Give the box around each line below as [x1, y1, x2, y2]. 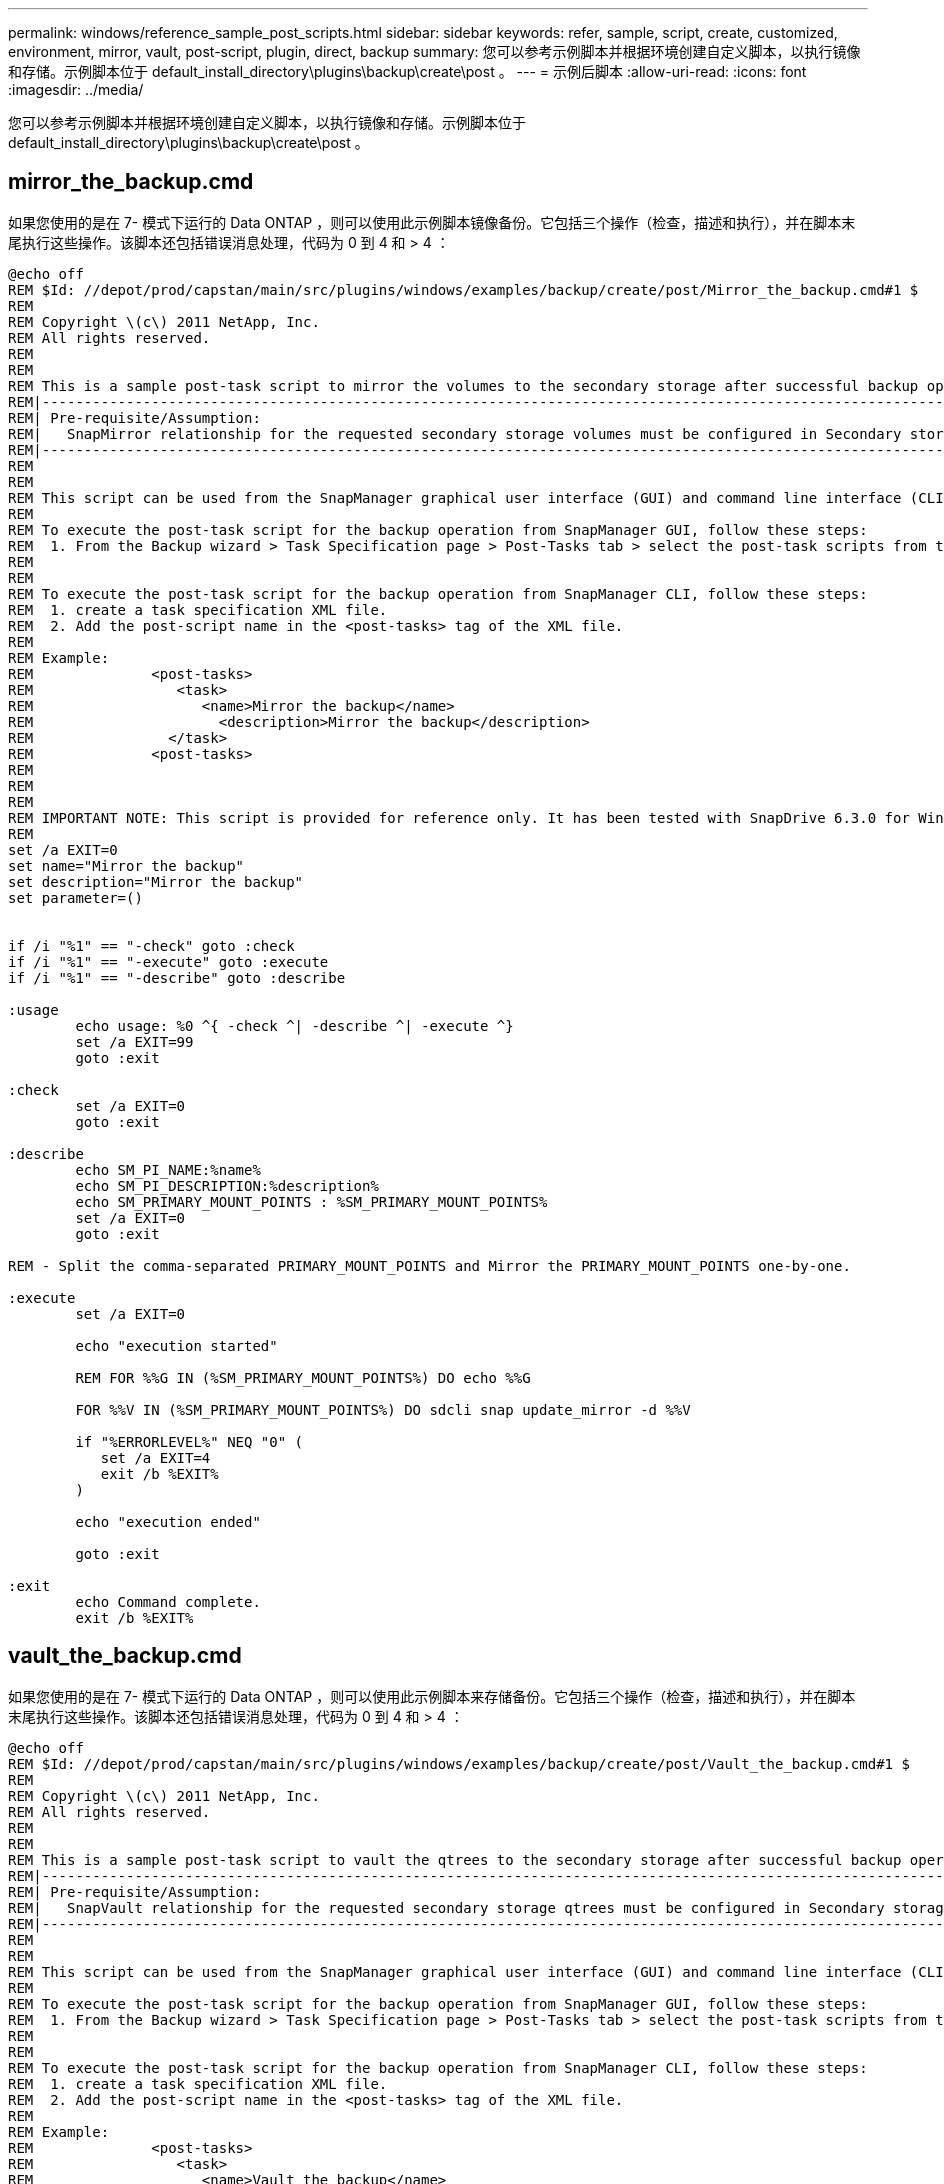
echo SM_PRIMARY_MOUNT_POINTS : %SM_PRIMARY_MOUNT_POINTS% [75, 1193, 548, 1210]
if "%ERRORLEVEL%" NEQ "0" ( [75, 1433, 304, 1450]
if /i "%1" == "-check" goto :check [8, 937, 295, 954]
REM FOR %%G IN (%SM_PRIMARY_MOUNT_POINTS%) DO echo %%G [75, 1369, 531, 1386]
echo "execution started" [75, 1337, 278, 1354]
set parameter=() [8, 889, 143, 906]
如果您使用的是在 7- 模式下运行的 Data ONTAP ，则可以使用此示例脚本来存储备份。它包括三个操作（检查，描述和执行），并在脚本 [8, 1687, 856, 1705]
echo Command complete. [75, 1593, 261, 1610]
